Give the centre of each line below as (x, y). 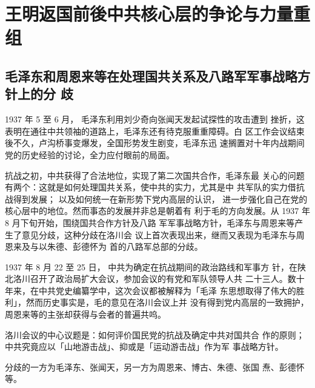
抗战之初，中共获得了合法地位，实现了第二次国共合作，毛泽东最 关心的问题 (155, 175)
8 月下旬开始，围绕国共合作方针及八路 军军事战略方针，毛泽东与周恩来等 (150, 222)
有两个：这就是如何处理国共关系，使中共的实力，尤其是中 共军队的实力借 (151, 187)
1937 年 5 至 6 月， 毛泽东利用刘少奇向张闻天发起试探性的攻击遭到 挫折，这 (155, 119)
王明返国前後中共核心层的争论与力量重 (158, 14)
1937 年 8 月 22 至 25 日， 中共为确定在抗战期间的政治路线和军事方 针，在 (151, 266)
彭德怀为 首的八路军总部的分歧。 (138, 246)
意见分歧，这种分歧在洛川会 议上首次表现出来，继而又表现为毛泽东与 (159, 234)
